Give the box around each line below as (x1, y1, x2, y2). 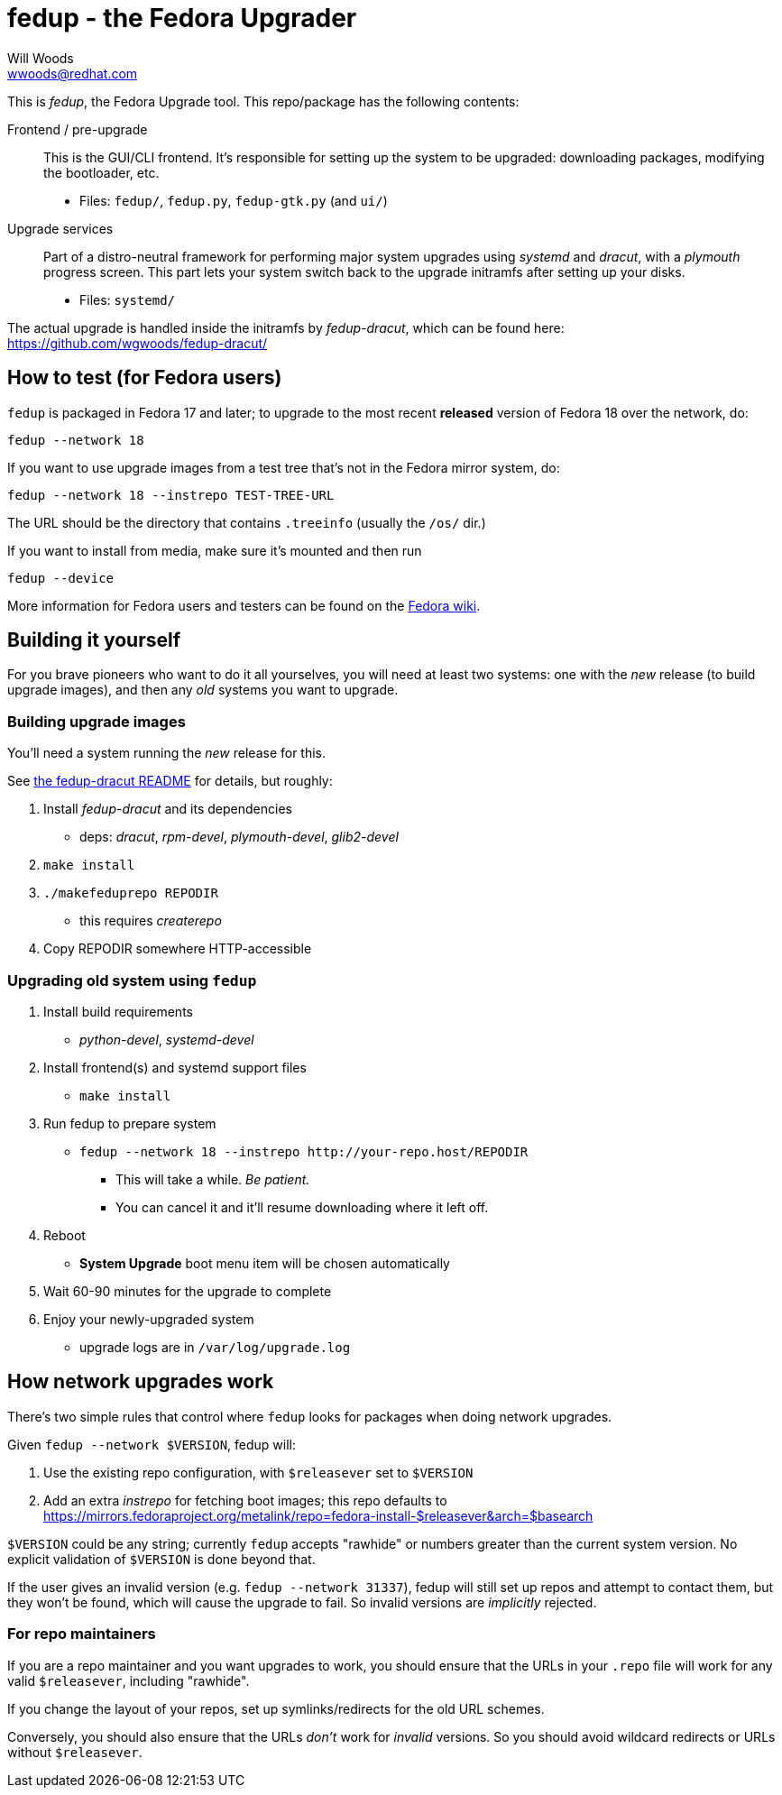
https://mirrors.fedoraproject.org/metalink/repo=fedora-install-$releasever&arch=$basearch (43, 1507, 593, 1523)
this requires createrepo (79, 913, 222, 929)
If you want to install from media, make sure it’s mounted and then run (7, 542, 422, 558)
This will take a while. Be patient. (115, 1171, 310, 1187)
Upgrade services (7, 220, 114, 236)
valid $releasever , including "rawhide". (7, 1672, 250, 1689)
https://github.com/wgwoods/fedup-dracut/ (7, 335, 268, 351)
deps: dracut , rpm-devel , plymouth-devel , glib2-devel (79, 829, 399, 845)
